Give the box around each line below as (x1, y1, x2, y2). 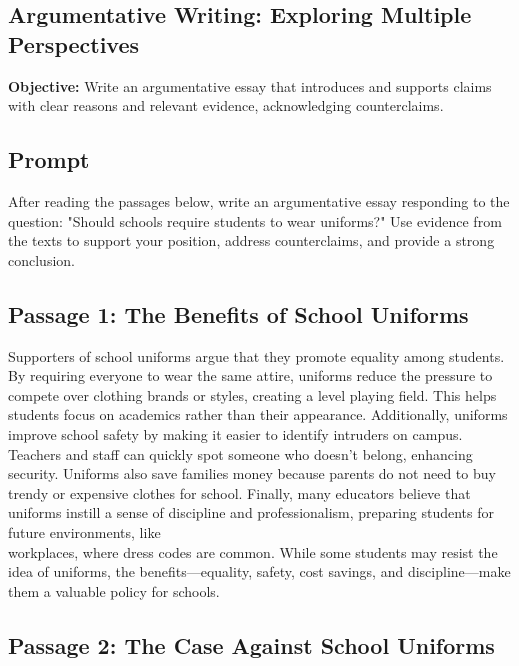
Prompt (8, 144, 90, 175)
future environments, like (8, 521, 161, 542)
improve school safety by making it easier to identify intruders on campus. (8, 423, 463, 444)
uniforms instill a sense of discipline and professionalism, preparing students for (8, 502, 494, 523)
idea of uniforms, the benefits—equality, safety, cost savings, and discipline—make (8, 561, 511, 582)
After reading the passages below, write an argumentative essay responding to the (8, 190, 510, 211)
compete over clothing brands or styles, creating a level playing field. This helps (8, 384, 497, 405)
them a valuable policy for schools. (8, 580, 220, 601)
